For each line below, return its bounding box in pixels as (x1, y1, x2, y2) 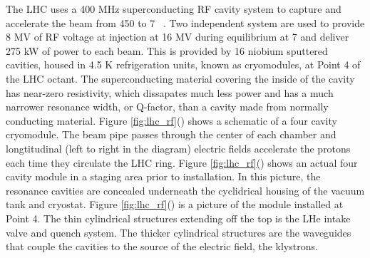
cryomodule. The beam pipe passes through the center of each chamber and (6, 127, 336, 142)
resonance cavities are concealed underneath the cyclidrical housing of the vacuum (6, 182, 365, 197)
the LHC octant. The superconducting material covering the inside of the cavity (6, 71, 355, 86)
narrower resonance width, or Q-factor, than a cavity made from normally (6, 99, 329, 114)
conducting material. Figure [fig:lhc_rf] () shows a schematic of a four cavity (6, 113, 337, 128)
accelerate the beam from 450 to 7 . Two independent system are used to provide (6, 15, 365, 30)
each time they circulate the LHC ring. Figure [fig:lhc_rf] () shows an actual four (6, 155, 358, 170)
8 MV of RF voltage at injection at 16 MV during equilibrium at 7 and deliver (6, 29, 349, 44)
